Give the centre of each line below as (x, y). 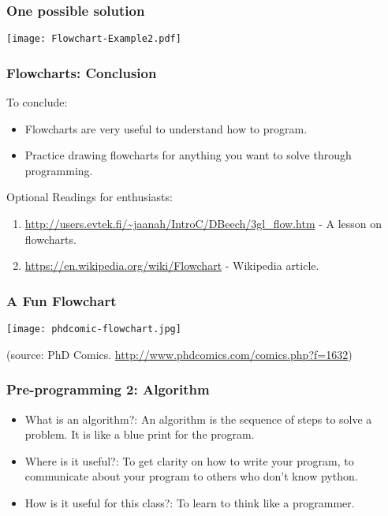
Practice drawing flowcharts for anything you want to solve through (188, 155)
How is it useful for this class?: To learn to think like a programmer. (190, 502)
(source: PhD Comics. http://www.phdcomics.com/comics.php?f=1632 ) (179, 354)
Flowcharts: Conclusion (82, 72)
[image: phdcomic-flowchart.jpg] (94, 329)
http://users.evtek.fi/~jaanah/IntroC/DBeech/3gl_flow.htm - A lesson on (203, 224)
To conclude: (37, 102)
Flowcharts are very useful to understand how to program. (166, 128)
